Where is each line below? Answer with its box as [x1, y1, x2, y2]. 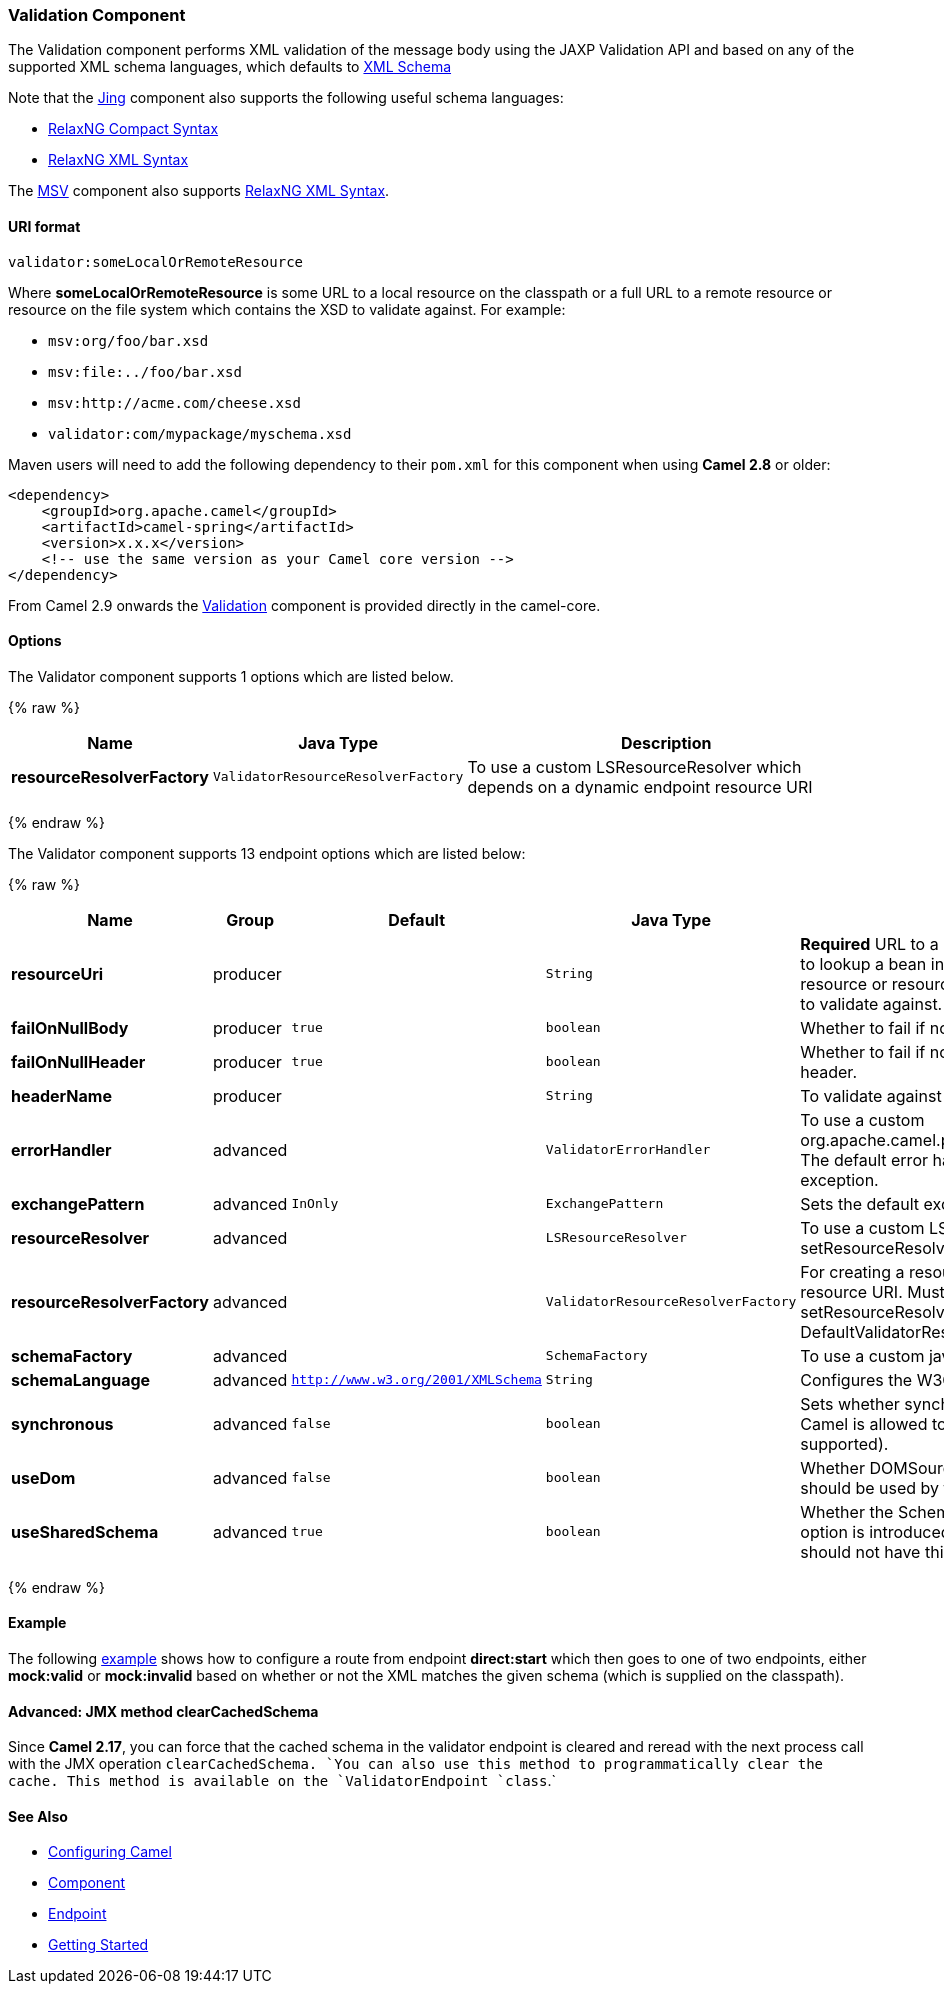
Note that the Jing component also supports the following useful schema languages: [8, 89, 564, 107]
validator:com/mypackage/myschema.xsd [48, 425, 352, 442]
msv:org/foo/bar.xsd [48, 332, 209, 349]
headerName [11, 1085, 112, 1106]
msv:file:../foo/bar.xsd [48, 363, 242, 380]
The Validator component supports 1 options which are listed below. [8, 667, 454, 685]
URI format [8, 217, 81, 235]
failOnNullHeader [11, 1051, 146, 1072]
